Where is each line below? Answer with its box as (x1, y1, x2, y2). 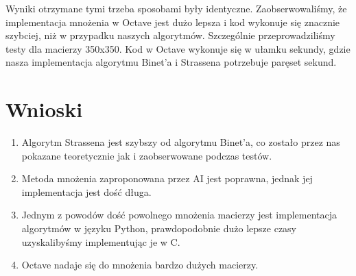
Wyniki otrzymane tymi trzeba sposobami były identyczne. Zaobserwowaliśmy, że (5, 1, 347, 15)
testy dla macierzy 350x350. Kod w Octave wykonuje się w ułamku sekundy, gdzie (5, 41, 351, 55)
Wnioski (5, 95, 83, 123)
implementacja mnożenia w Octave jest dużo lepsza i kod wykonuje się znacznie (5, 14, 340, 29)
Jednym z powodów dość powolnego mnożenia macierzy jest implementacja (21, 208, 337, 222)
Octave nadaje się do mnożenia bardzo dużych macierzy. (21, 258, 259, 272)
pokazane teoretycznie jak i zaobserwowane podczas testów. (21, 148, 272, 162)
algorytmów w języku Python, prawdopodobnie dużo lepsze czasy (21, 221, 297, 236)
